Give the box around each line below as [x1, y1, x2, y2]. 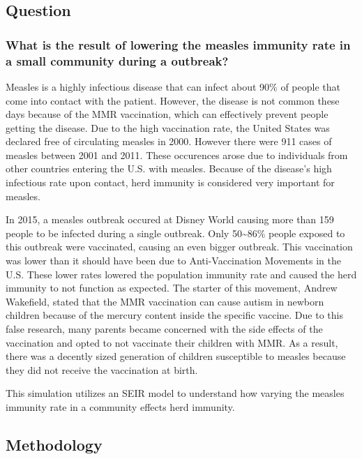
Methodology [6, 433, 103, 455]
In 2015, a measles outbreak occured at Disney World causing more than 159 [6, 212, 334, 227]
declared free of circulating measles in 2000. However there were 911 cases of [6, 134, 332, 149]
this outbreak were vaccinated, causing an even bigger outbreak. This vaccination [6, 239, 353, 254]
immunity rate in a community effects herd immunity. [6, 399, 235, 414]
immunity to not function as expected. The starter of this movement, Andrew [6, 280, 338, 295]
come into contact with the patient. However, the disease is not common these [6, 93, 340, 107]
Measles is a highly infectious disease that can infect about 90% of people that [6, 79, 340, 93]
